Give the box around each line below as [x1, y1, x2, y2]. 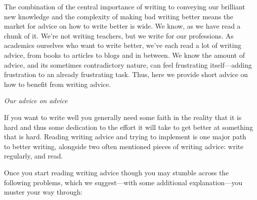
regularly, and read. [4, 151, 63, 161]
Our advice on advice [4, 95, 68, 106]
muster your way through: [4, 187, 83, 197]
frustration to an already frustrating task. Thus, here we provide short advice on [4, 69, 248, 80]
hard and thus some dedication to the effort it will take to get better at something [4, 121, 253, 132]
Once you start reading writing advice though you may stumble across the [4, 167, 229, 177]
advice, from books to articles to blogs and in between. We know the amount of [4, 49, 245, 60]
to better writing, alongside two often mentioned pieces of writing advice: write [4, 141, 244, 151]
